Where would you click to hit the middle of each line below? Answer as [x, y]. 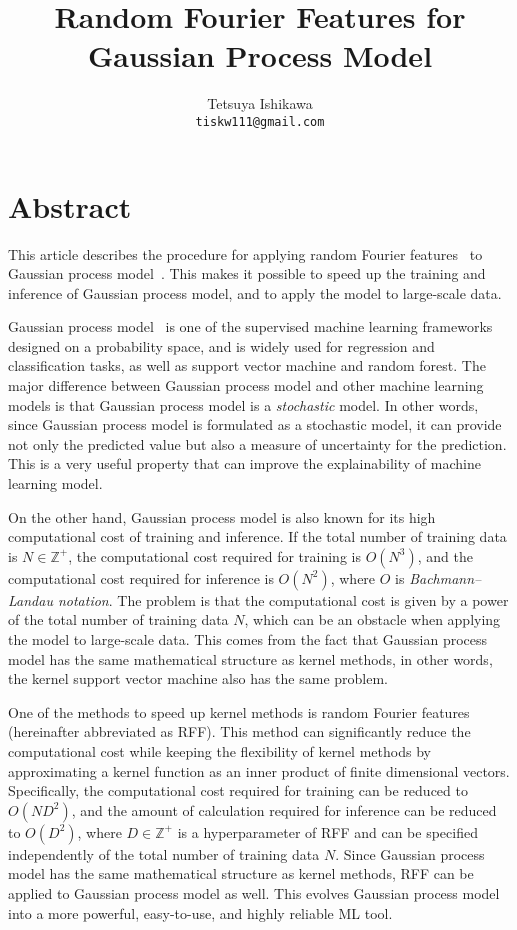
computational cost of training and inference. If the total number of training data [257, 536]
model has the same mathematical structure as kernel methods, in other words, [250, 658]
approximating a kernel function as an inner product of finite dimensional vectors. [259, 770]
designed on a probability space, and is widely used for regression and [221, 345]
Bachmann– [445, 577]
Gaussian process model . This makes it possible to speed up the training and [247, 273]
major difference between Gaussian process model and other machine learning [246, 385]
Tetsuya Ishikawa [260, 103]
